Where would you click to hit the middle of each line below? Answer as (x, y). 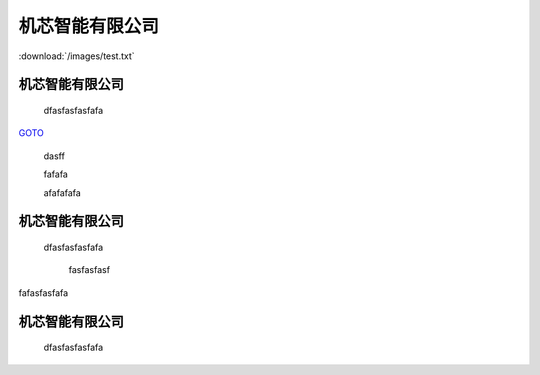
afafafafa (62, 192)
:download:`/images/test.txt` (76, 56)
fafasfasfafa (43, 292)
